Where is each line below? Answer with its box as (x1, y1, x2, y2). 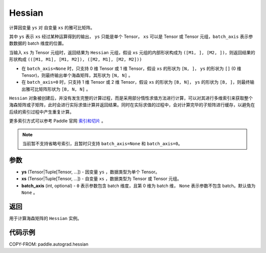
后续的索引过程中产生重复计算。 (9, 109, 74, 115)
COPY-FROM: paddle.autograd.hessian (9, 241, 89, 247)
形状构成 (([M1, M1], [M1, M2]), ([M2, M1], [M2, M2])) (9, 57, 142, 63)
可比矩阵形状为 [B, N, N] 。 (30, 86, 91, 92)
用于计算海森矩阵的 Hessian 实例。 (9, 216, 82, 221)
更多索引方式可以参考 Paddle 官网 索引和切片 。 (9, 118, 106, 124)
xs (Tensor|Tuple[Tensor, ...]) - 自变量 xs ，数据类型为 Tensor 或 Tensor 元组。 (21, 176, 182, 182)
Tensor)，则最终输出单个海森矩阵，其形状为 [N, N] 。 (21, 72, 133, 78)
